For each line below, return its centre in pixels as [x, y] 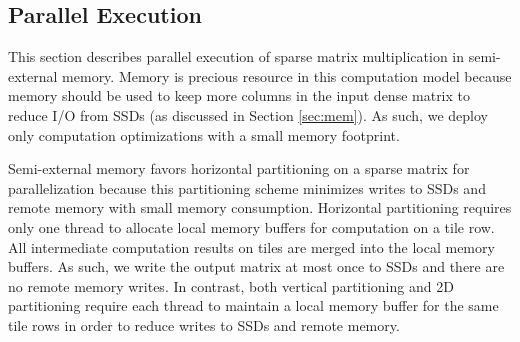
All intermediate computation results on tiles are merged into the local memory [251, 246]
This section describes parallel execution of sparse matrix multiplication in [236, 56]
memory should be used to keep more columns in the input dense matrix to [239, 95]
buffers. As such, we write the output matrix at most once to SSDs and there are [256, 266]
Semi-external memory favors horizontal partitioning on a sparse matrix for [239, 168]
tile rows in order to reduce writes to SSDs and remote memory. [204, 324]
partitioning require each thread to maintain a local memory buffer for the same [253, 305]
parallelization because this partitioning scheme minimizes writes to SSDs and [247, 187]
